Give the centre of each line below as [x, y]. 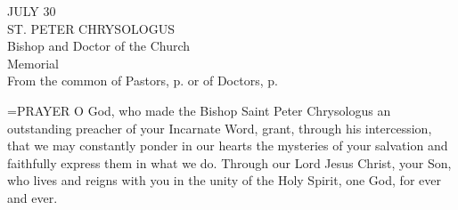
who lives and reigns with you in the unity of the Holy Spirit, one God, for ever [224, 180]
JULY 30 [32, 11]
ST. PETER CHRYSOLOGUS [91, 28]
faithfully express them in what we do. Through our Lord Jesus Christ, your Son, [229, 162]
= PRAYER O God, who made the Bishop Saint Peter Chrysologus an [199, 110]
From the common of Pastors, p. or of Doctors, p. [143, 81]
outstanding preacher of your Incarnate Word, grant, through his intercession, [220, 128]
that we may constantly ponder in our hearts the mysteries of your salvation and [228, 145]
